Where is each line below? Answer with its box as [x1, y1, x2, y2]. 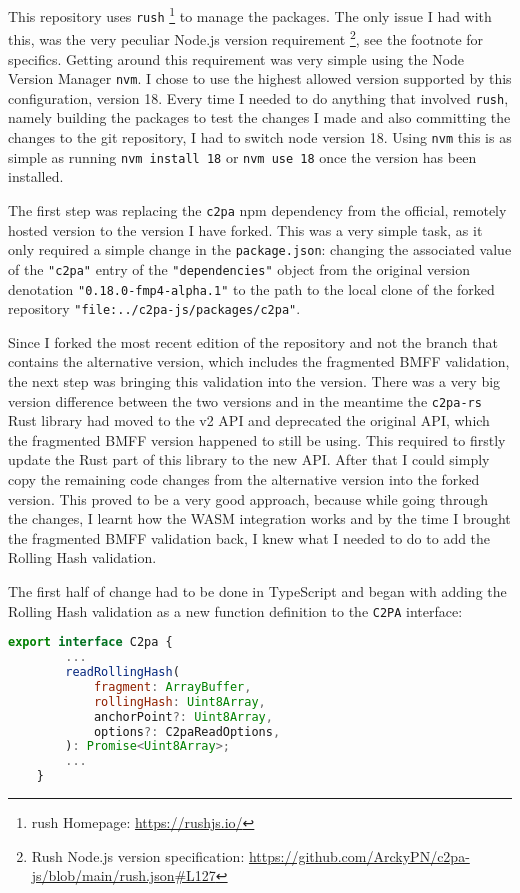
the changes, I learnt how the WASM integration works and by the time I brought [8, 508, 511, 529]
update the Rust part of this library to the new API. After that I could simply [8, 449, 490, 470]
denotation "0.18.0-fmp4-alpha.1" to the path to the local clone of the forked [8, 278, 495, 299]
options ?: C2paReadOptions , [93, 724, 281, 739]
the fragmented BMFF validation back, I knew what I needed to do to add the [8, 527, 491, 548]
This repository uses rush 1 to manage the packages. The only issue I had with [8, 3, 492, 26]
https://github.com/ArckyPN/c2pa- [248, 845, 470, 866]
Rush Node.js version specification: [31, 845, 245, 866]
